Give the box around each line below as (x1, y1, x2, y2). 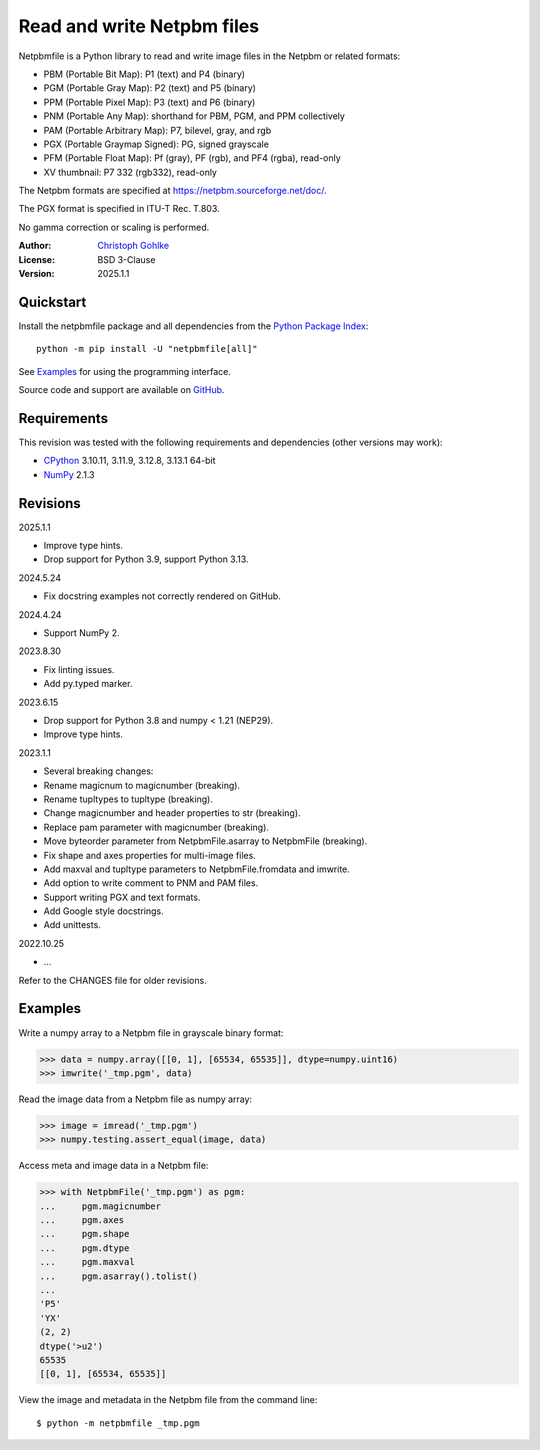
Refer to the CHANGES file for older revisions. (18, 974, 207, 986)
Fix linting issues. (43, 663, 115, 675)
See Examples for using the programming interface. (18, 365, 232, 377)
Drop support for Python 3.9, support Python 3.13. (43, 553, 249, 565)
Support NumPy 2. (43, 627, 120, 639)
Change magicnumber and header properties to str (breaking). (43, 807, 301, 819)
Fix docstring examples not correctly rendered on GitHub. (43, 590, 282, 602)
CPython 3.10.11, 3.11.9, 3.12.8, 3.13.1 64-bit (43, 455, 216, 467)
